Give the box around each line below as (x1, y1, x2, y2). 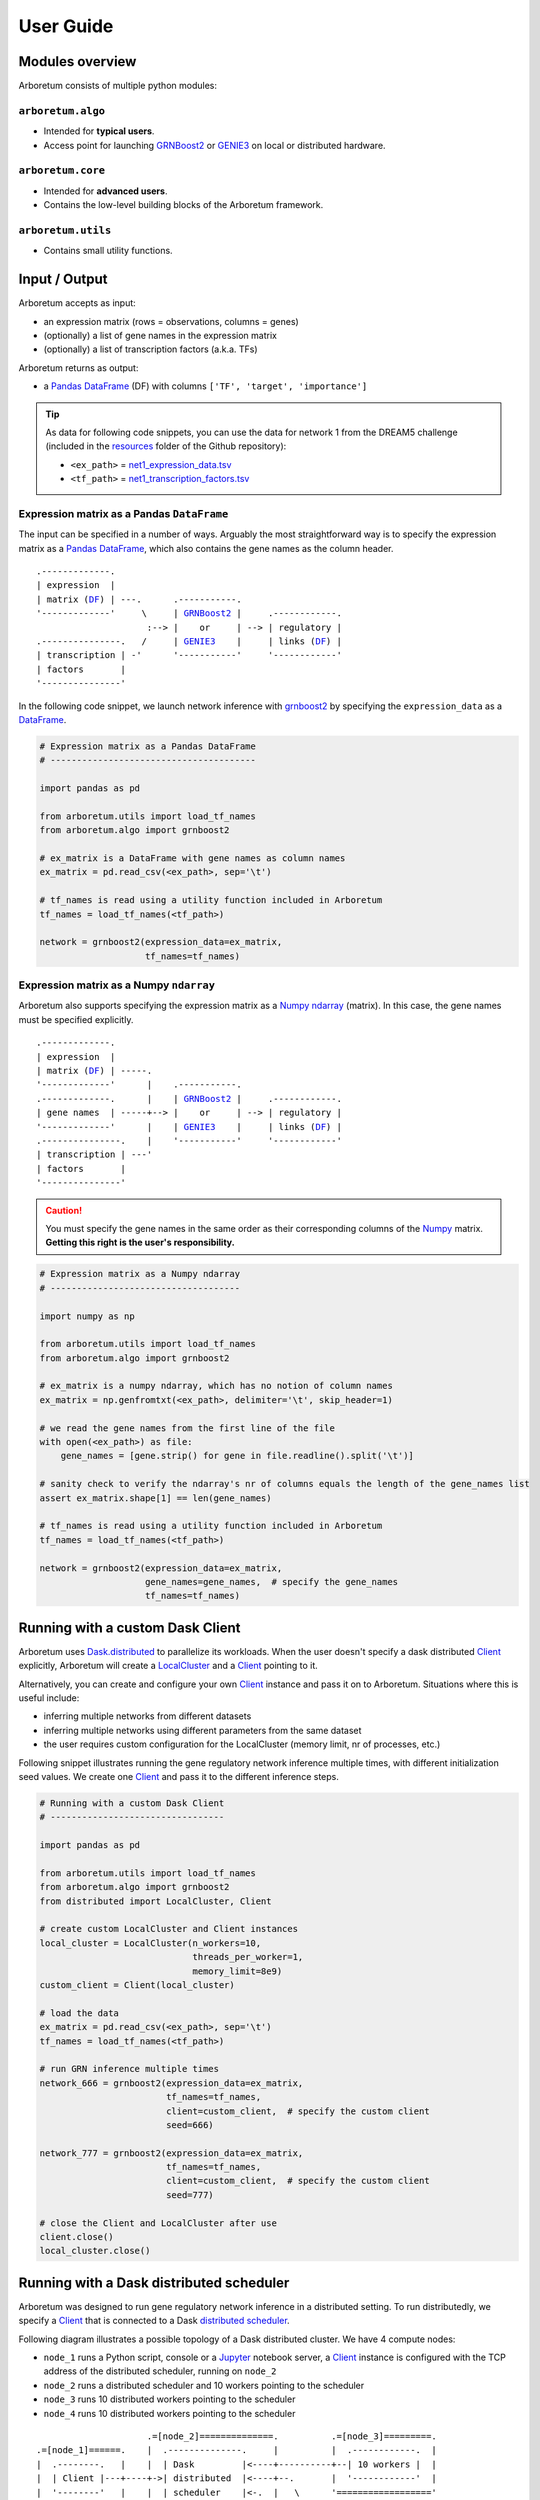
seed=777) (165, 2189, 214, 2200)
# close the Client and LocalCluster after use (39, 2217, 277, 2229)
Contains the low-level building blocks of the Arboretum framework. (43, 199, 324, 211)
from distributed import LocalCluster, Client (39, 1895, 272, 1907)
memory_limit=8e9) (192, 1965, 283, 1977)
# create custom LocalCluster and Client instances (39, 1923, 299, 1935)
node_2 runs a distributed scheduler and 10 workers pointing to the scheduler (43, 2379, 365, 2391)
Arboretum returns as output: (18, 361, 139, 374)
